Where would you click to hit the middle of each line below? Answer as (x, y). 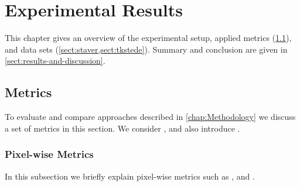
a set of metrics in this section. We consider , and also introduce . (122, 128)
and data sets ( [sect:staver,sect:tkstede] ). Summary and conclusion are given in (146, 49)
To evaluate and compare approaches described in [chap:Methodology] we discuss (150, 117)
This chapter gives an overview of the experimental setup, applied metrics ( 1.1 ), (148, 38)
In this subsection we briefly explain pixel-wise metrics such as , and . (130, 176)
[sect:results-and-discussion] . (55, 61)
